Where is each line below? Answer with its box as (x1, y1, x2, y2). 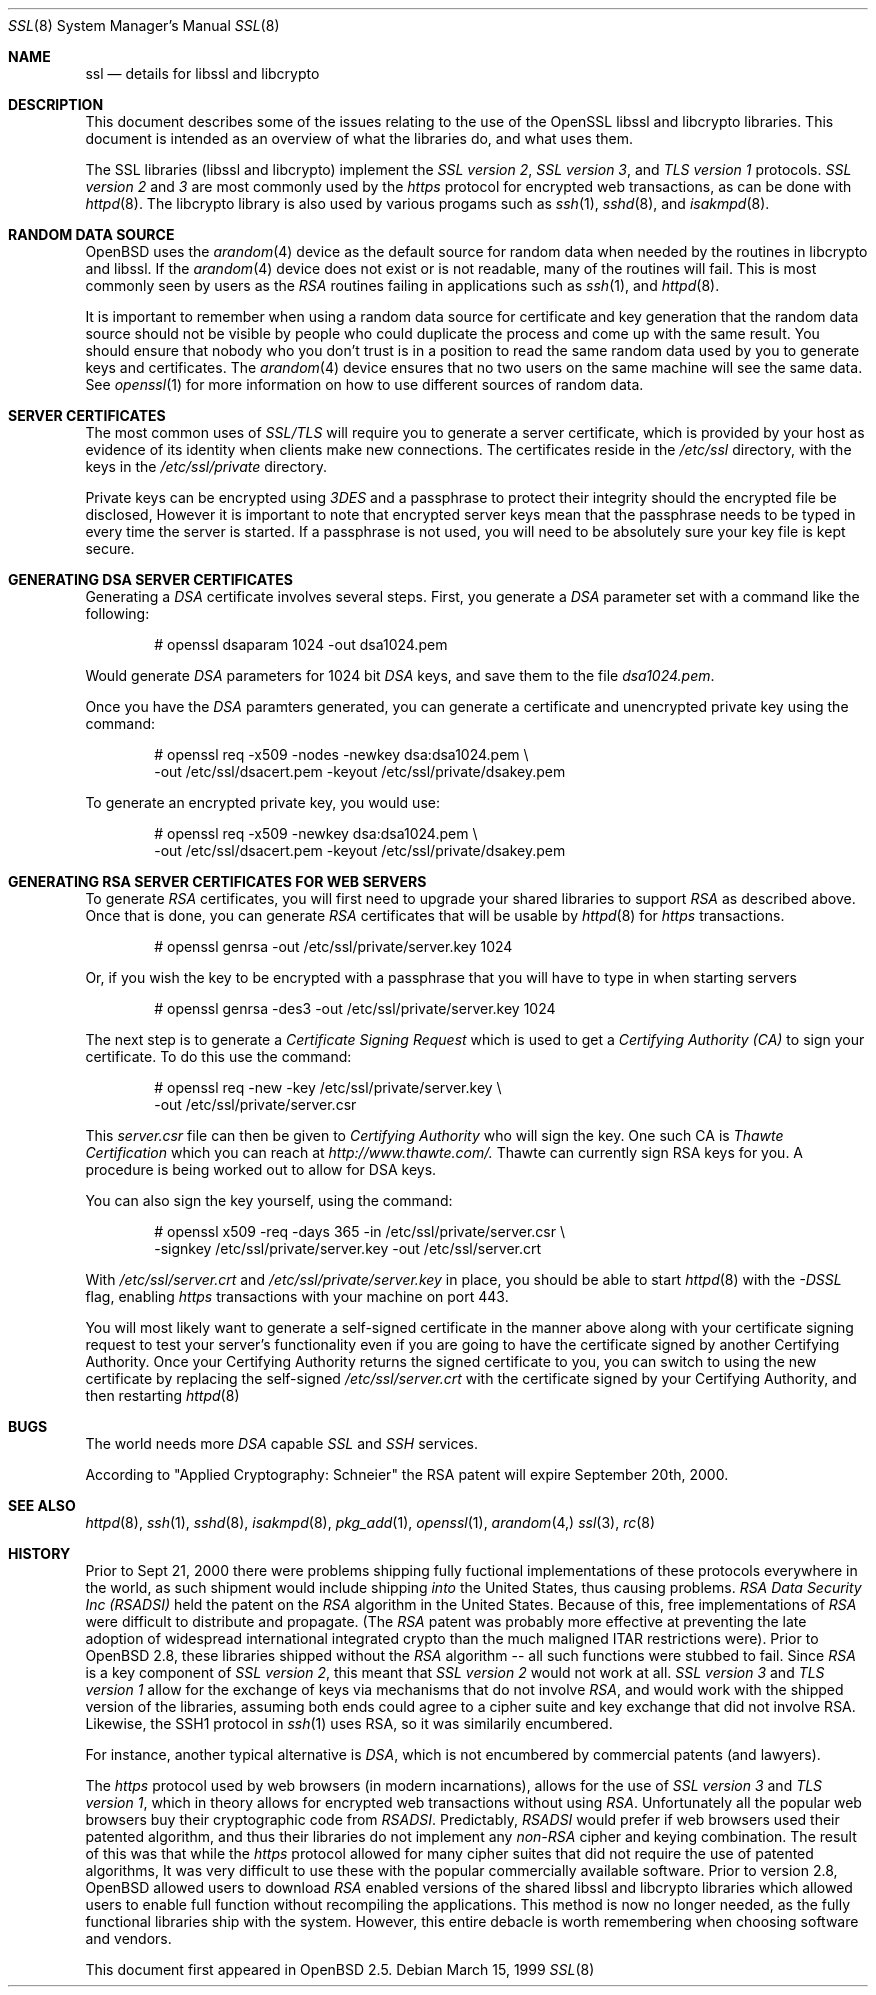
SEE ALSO (8, 1497, 76, 1514)
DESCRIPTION (8, 96, 104, 113)
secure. (85, 540, 135, 557)
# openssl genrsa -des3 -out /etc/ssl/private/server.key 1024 (154, 1000, 556, 1017)
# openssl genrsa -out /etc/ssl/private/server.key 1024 (154, 938, 513, 955)
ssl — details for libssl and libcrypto (85, 65, 320, 82)
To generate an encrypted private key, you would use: (85, 794, 440, 811)
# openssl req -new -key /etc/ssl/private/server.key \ (154, 1079, 502, 1096)
